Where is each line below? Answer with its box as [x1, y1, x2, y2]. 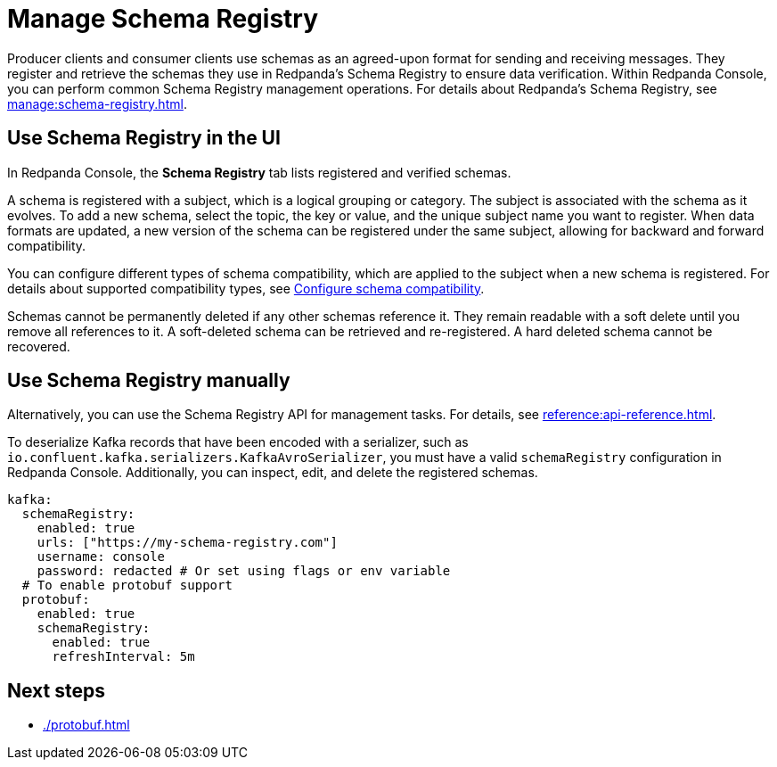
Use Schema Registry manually [7, 369, 290, 392]
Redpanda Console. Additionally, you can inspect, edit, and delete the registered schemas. [7, 465, 538, 481]
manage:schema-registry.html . [7, 95, 187, 111]
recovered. [7, 338, 70, 354]
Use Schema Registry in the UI [7, 127, 281, 150]
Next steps [7, 679, 105, 702]
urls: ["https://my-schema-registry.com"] [37, 535, 338, 550]
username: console [37, 549, 166, 565]
